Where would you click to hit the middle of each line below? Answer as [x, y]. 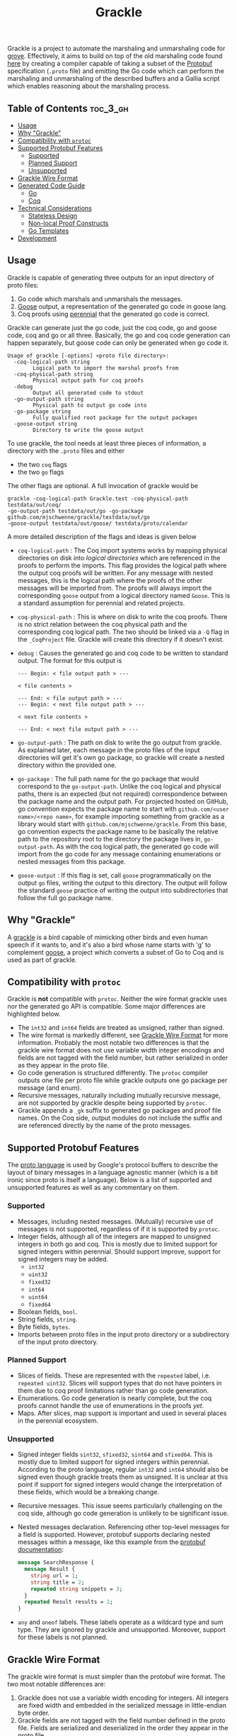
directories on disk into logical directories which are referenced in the [119, 557]
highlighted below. [34, 1014]
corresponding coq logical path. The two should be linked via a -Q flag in [123, 632]
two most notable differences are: [57, 1684]
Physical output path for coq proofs [88, 380]
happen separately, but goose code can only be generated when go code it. [118, 342]
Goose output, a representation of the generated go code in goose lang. [122, 306]
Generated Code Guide [51, 186]
